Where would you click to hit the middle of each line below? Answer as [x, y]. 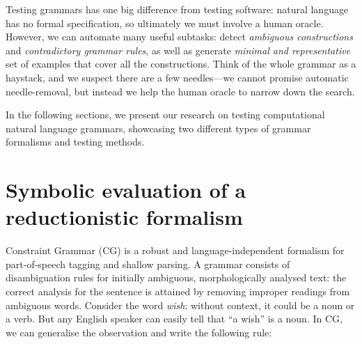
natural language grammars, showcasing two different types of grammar [158, 128]
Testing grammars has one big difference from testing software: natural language [177, 9]
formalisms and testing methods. [75, 142]
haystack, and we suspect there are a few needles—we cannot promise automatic [177, 77]
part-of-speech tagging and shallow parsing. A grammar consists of [148, 264]
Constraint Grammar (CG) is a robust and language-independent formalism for [175, 250]
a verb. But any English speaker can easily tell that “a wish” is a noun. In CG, [174, 319]
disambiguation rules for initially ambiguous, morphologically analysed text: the [176, 277]
